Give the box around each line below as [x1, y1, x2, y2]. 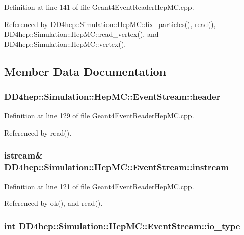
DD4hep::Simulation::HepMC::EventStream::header [4, 90, 221, 103]
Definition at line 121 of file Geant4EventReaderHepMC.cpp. [4, 180, 194, 191]
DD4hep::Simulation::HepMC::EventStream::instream [4, 161, 229, 173]
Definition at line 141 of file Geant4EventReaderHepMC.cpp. [4, 2, 194, 12]
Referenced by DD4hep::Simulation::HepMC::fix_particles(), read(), [4, 18, 216, 29]
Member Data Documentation [4, 63, 167, 79]
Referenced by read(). [4, 127, 72, 138]
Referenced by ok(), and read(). [4, 198, 103, 208]
